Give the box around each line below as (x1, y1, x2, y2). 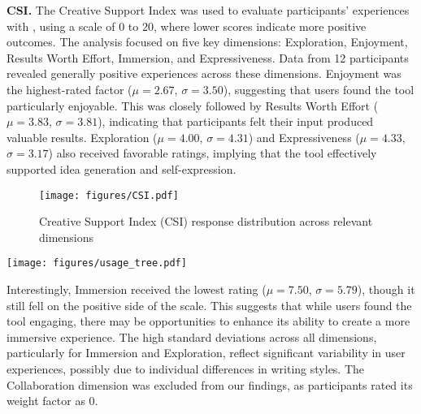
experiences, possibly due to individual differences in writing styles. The (7, 360, 365, 377)
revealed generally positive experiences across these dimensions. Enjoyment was (7, 65, 401, 82)
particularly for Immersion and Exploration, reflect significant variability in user (7, 344, 406, 361)
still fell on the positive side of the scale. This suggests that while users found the (7, 296, 412, 313)
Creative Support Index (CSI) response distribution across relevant (39, 213, 373, 230)
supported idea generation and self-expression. (7, 160, 237, 177)
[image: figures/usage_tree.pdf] (7, 257, 187, 270)
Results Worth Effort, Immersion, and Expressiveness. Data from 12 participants (7, 49, 409, 66)
